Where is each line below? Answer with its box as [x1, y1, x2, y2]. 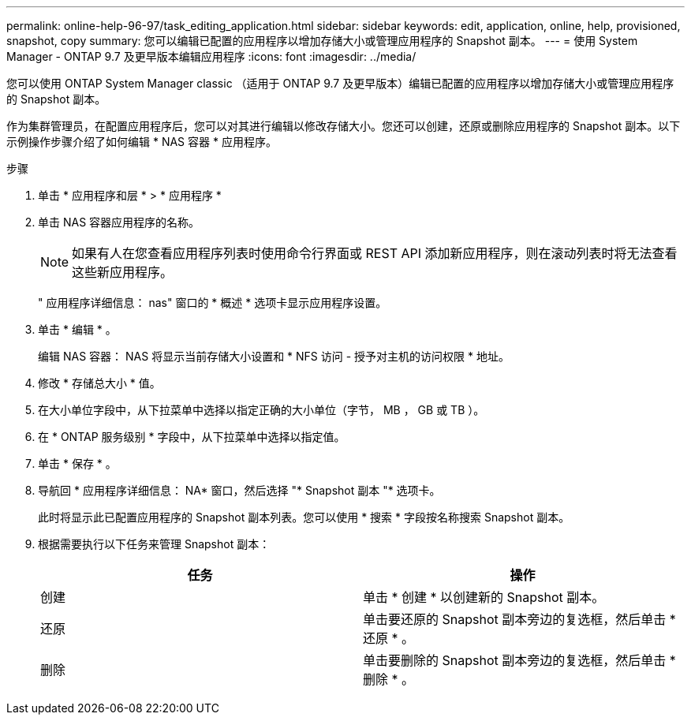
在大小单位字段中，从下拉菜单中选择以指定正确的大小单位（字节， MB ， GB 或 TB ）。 [38, 403, 485, 417]
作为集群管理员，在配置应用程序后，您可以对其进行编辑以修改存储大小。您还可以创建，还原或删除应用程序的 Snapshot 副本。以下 [6, 119, 681, 133]
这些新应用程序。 [72, 264, 174, 280]
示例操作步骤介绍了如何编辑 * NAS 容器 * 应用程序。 [6, 135, 277, 148]
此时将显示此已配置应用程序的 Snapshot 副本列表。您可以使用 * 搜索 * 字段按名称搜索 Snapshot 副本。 [38, 510, 570, 524]
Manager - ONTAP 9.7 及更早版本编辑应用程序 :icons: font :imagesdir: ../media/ [6, 50, 416, 63]
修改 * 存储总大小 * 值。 [38, 376, 161, 390]
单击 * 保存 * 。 [38, 457, 117, 470]
